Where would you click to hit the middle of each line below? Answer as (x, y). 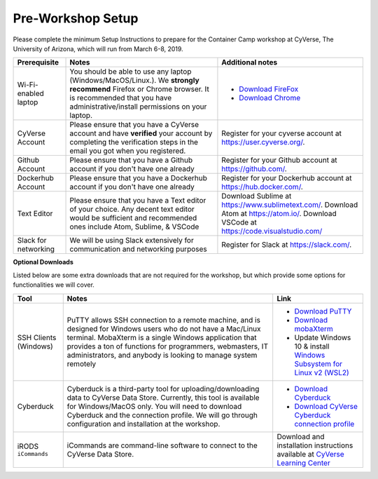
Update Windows (323, 337)
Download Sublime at (257, 196)
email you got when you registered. (128, 151)
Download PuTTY (323, 311)
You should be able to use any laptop (131, 72)
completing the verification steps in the (134, 142)
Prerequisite (38, 62)
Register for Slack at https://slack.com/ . (287, 245)
